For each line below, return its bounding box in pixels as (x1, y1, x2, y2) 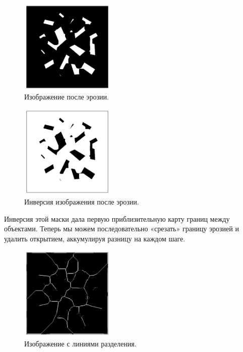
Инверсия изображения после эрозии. (24, 196, 139, 207)
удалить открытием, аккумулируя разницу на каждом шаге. (4, 233, 186, 243)
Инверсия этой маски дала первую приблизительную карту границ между (4, 213, 230, 224)
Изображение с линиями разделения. (24, 338, 137, 348)
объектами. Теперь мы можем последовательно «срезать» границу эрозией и (4, 223, 239, 234)
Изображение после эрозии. (24, 91, 109, 102)
